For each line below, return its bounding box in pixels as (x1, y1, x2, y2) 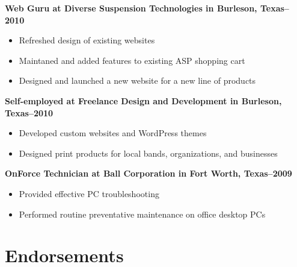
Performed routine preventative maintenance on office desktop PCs (19, 207, 266, 220)
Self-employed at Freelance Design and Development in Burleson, (5, 94, 282, 107)
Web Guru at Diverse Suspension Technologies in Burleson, (5, 2, 257, 14)
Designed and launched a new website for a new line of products (19, 74, 256, 87)
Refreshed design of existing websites (19, 34, 155, 46)
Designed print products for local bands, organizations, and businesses (19, 146, 278, 159)
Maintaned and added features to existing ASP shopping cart (19, 54, 245, 66)
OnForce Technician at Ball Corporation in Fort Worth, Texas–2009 (5, 167, 292, 180)
